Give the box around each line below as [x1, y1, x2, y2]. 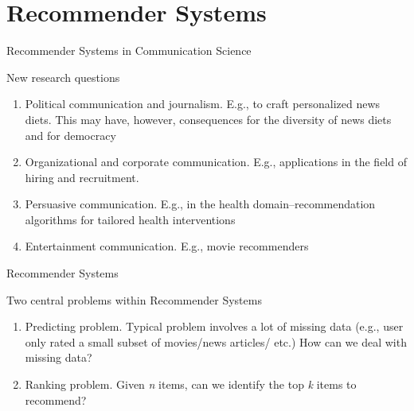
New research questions [6, 68, 120, 85]
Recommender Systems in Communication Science [6, 42, 252, 59]
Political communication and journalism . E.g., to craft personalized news [25, 95, 381, 112]
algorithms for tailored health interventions [25, 211, 236, 227]
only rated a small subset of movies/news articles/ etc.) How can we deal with [25, 333, 407, 350]
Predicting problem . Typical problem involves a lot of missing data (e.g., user [25, 318, 404, 335]
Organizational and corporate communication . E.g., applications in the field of [25, 153, 407, 170]
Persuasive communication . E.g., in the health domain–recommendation [25, 196, 376, 212]
